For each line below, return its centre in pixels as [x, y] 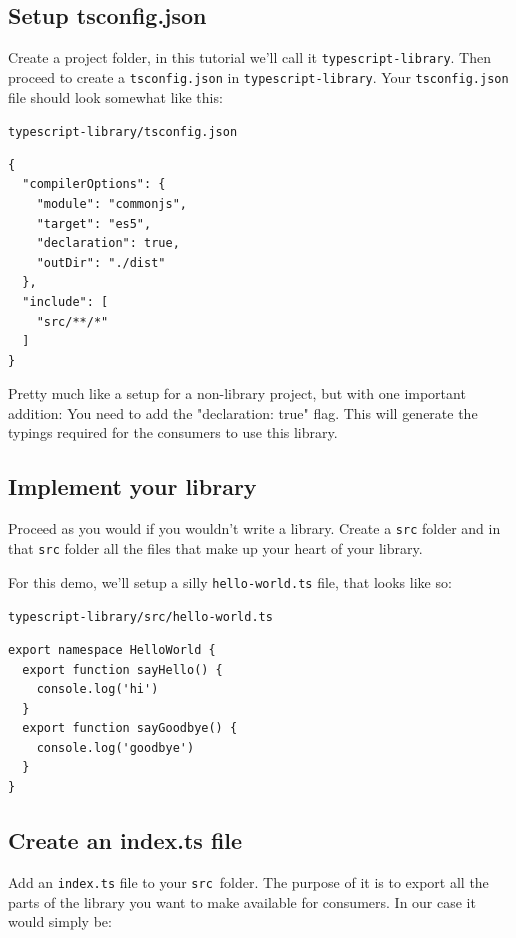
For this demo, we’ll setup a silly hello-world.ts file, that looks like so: [230, 581]
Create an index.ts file [125, 840]
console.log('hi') [97, 689]
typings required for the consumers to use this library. [173, 432]
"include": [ [65, 301]
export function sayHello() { [122, 669]
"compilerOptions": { [94, 184]
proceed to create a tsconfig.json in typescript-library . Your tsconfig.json [258, 76]
